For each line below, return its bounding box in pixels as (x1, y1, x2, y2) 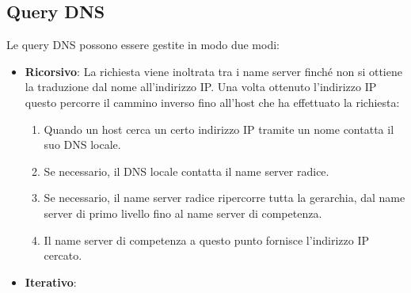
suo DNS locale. (44, 136, 121, 153)
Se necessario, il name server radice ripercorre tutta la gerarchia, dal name (44, 189, 405, 206)
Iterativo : (25, 273, 77, 290)
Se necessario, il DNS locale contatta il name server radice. (44, 162, 329, 179)
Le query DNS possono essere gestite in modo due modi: (6, 36, 280, 53)
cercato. (44, 247, 82, 264)
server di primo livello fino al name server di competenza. (44, 204, 322, 221)
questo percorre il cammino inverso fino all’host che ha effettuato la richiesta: (25, 93, 400, 110)
